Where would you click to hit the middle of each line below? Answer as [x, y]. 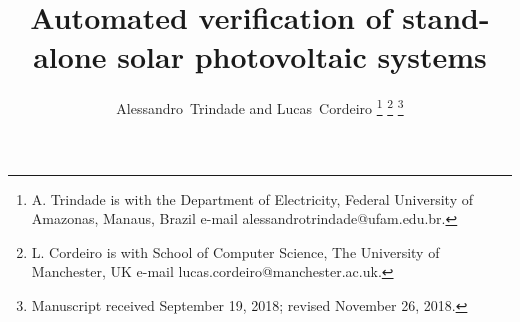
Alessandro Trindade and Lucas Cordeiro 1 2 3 [260, 106]
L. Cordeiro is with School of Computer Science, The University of [235, 251]
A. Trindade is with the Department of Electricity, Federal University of [252, 198]
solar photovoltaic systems [302, 56]
